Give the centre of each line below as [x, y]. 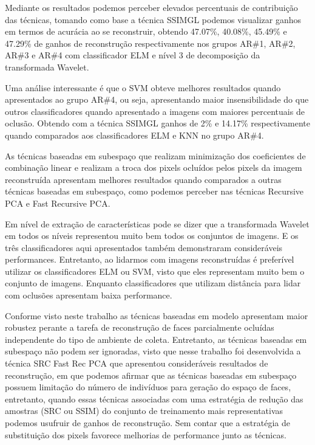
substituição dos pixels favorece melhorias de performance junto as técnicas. [146, 434]
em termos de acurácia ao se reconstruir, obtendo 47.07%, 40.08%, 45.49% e [146, 31]
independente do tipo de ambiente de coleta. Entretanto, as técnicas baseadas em [156, 339]
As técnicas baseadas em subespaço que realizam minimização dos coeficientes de [155, 155]
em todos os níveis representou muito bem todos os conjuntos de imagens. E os [152, 236]
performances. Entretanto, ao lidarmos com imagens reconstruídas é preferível [150, 259]
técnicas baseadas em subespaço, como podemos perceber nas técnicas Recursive [154, 191]
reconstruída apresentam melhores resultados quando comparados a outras [143, 179]
